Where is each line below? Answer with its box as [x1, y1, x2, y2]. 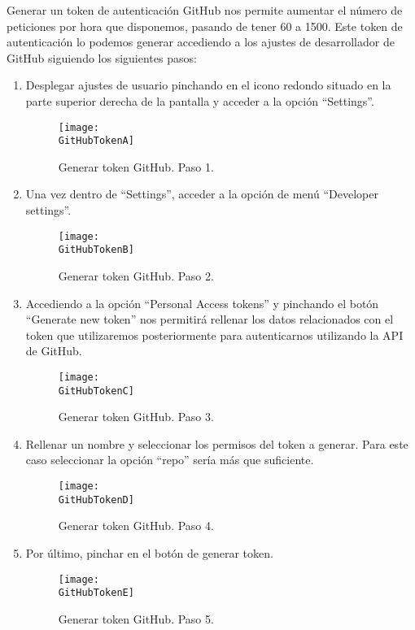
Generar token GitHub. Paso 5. [58, 610, 214, 627]
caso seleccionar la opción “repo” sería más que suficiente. [25, 451, 314, 468]
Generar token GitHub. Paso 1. [58, 158, 214, 175]
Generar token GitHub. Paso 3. [58, 408, 214, 425]
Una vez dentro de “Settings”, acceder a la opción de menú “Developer [25, 185, 378, 202]
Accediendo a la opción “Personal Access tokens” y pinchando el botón [25, 294, 379, 311]
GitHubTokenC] [58, 385, 134, 397]
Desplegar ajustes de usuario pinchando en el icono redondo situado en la [25, 76, 391, 93]
